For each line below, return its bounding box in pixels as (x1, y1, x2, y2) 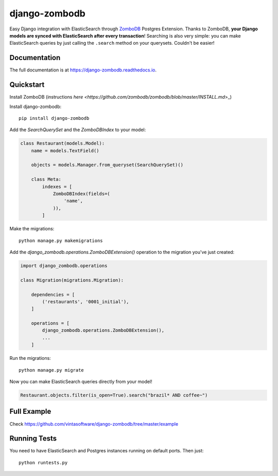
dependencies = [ (31, 291, 75, 298)
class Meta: (31, 176, 62, 182)
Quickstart (9, 80, 45, 89)
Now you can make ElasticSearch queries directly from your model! (9, 378, 152, 385)
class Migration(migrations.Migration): (20, 277, 124, 283)
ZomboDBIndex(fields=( (53, 191, 110, 197)
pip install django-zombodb (19, 115, 90, 121)
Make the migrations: (9, 226, 55, 232)
